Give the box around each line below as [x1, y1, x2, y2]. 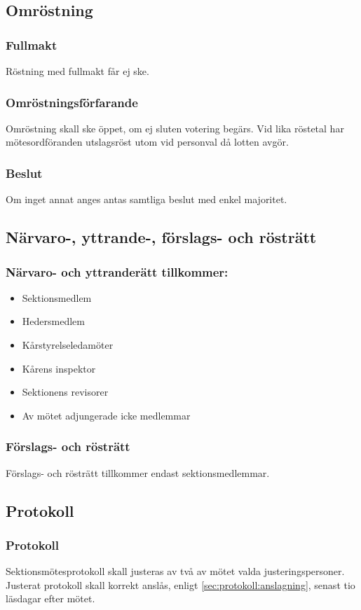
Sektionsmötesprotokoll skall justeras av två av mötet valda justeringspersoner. [6, 564, 345, 578]
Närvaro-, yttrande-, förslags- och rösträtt [6, 226, 317, 248]
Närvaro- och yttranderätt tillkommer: [6, 263, 229, 280]
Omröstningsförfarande [6, 93, 138, 111]
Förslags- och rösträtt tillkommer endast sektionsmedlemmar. [6, 465, 270, 480]
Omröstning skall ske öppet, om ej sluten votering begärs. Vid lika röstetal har [6, 120, 344, 135]
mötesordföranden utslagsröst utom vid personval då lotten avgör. [6, 134, 289, 149]
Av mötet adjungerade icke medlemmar [22, 408, 191, 422]
